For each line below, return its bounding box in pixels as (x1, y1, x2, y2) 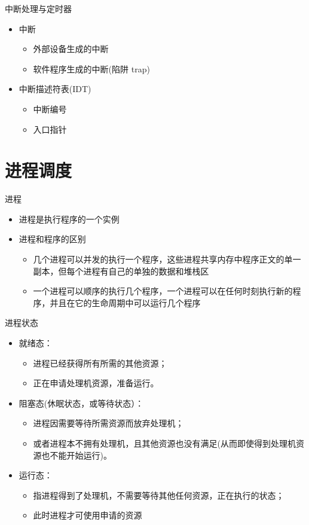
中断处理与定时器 (5, 2, 72, 14)
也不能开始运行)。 (41, 448, 112, 461)
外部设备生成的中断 (33, 42, 109, 55)
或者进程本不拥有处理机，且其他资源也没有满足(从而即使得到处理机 (33, 437, 296, 449)
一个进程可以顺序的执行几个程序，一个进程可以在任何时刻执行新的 (33, 285, 293, 297)
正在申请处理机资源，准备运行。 (33, 377, 159, 389)
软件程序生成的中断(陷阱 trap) (33, 62, 150, 75)
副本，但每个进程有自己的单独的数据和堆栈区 (33, 264, 209, 277)
